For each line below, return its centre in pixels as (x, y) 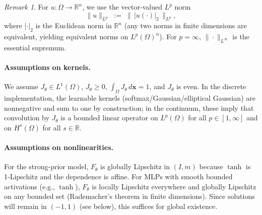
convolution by (27, 118)
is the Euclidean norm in (74, 25)
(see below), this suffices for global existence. (148, 206)
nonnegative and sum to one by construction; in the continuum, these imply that (129, 107)
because (211, 166)
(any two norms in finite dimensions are (185, 25)
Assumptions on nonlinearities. (59, 147)
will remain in (25, 206)
